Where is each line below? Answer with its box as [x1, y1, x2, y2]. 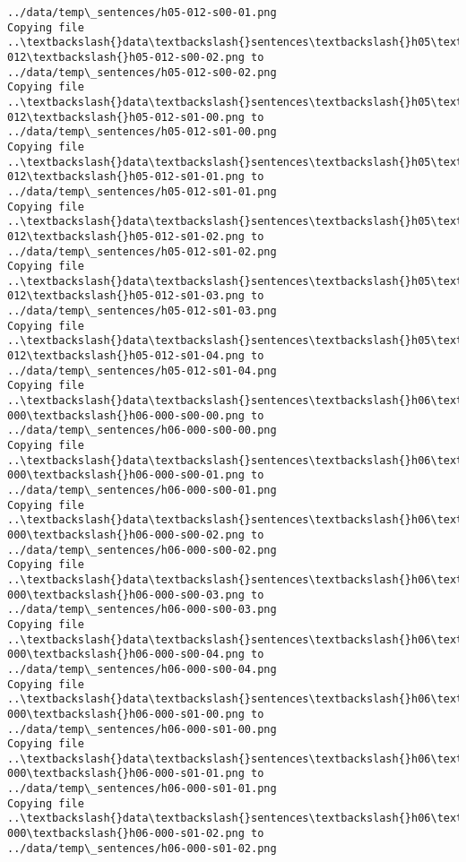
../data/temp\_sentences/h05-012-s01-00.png [7, 125, 277, 139]
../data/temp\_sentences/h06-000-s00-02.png [7, 543, 277, 556]
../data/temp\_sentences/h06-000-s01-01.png [7, 782, 277, 796]
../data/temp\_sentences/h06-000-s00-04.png [7, 662, 277, 676]
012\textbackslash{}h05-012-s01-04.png [7, 349, 245, 363]
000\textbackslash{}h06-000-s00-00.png [7, 409, 245, 422]
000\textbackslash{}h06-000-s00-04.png [7, 648, 245, 661]
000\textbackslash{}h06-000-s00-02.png [7, 528, 245, 541]
